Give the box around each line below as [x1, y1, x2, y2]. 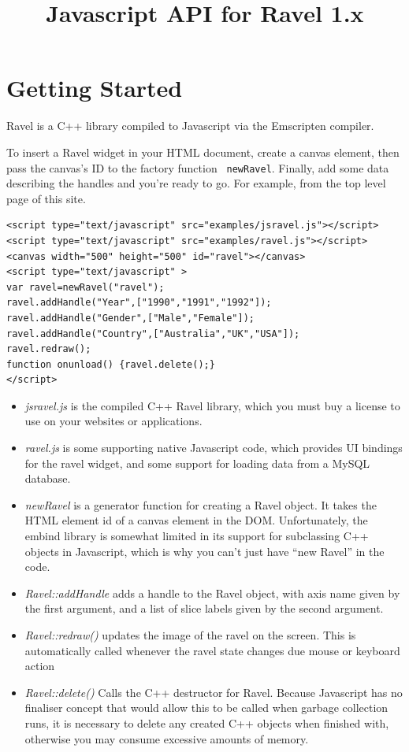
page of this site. [6, 190, 86, 206]
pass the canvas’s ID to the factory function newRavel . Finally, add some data [6, 159, 389, 176]
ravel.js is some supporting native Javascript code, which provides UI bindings [24, 439, 403, 456]
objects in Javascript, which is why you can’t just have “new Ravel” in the [24, 543, 385, 559]
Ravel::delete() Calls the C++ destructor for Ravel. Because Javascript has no [24, 683, 403, 700]
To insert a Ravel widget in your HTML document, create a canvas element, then [6, 143, 400, 160]
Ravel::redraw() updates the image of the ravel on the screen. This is [24, 627, 356, 643]
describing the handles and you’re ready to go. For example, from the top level [6, 175, 386, 191]
